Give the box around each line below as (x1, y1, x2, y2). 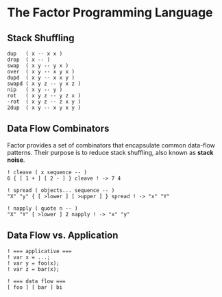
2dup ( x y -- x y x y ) (7, 104, 81, 111)
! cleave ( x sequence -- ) (7, 169, 88, 176)
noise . (7, 156, 25, 164)
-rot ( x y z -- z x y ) (7, 98, 81, 105)
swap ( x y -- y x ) (7, 62, 69, 69)
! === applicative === (7, 248, 72, 254)
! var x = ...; (7, 254, 51, 261)
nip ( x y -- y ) (7, 86, 63, 93)
